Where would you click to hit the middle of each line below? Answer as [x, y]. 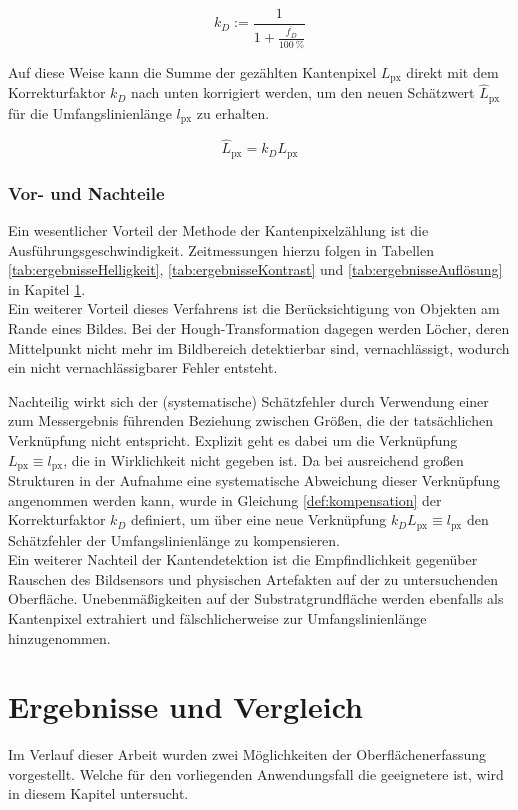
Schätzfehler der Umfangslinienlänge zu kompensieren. [174, 539]
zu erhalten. [233, 112]
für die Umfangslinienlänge [90, 112]
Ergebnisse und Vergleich [186, 706]
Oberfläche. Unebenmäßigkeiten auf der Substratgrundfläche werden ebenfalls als [256, 598]
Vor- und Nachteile [86, 192]
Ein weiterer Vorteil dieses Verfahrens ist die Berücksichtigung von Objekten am [254, 308]
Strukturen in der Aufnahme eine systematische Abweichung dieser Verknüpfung [254, 479]
